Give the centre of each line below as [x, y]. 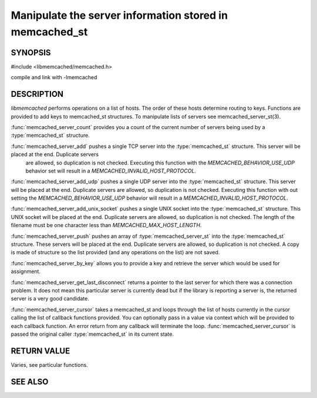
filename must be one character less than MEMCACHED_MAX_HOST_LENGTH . [106, 225]
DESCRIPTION [37, 94]
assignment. [26, 271]
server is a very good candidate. [50, 299]
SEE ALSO [30, 382]
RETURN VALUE [41, 351]
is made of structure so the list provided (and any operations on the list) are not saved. [115, 252]
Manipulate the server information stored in [119, 15]
